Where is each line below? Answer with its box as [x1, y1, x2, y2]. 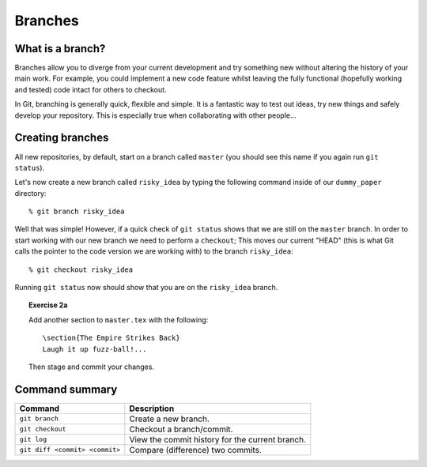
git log [19, 435, 47, 444]
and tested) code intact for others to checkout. [14, 85, 167, 94]
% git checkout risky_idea [28, 265, 134, 274]
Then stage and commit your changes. [28, 362, 154, 371]
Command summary [14, 382, 118, 396]
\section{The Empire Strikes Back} [42, 333, 181, 343]
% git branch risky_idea [28, 207, 125, 217]
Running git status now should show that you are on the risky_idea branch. [14, 283, 278, 292]
